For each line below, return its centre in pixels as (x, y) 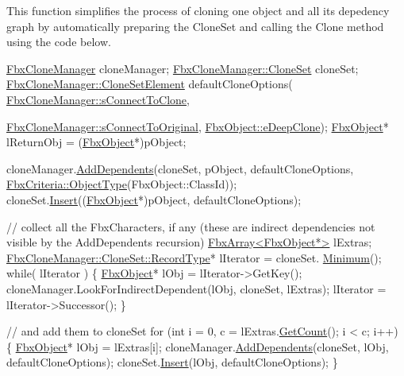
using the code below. (59, 42)
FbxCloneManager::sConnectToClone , (98, 99)
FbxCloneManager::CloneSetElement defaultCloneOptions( (150, 84)
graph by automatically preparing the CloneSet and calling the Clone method (195, 26)
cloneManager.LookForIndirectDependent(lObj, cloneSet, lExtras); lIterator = (196, 288)
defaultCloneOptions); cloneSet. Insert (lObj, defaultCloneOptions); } (172, 362)
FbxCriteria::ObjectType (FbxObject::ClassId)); (122, 184)
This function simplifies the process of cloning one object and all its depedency (198, 10)
